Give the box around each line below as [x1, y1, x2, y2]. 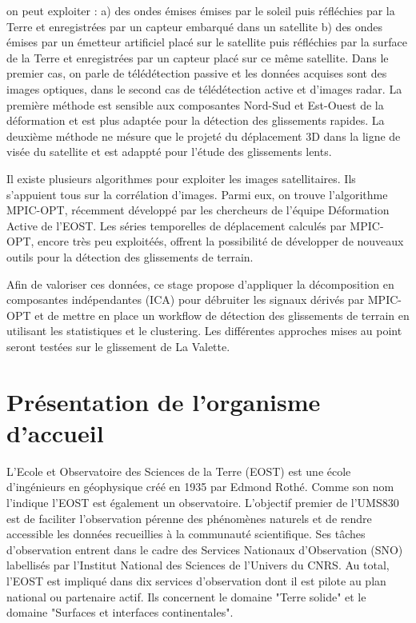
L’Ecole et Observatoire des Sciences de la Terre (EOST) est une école [6, 462, 351, 479]
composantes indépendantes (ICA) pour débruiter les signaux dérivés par [6, 291, 365, 308]
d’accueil [6, 416, 104, 449]
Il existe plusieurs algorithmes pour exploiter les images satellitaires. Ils [6, 170, 356, 186]
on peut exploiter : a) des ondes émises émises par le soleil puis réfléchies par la [6, 2, 395, 18]
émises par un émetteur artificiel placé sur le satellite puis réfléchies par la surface [6, 34, 407, 50]
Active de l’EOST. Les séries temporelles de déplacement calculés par [6, 217, 346, 234]
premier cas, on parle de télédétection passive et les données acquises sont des [6, 65, 387, 82]
